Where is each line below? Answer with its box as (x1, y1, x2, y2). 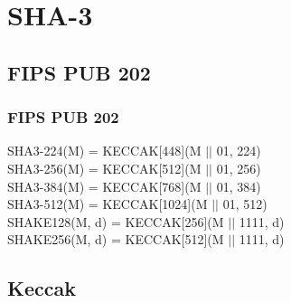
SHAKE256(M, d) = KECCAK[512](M (7, 230, 224, 249)
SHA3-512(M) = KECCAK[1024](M (7, 194, 208, 213)
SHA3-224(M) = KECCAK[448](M (7, 141, 202, 160)
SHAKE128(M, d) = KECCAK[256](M (7, 212, 224, 231)
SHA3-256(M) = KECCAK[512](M (7, 158, 202, 177)
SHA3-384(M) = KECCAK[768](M (7, 176, 202, 195)
